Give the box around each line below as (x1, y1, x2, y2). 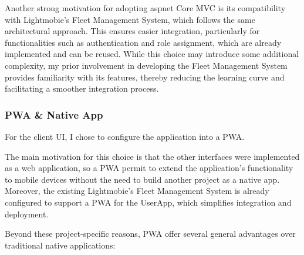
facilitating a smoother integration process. (5, 82, 159, 95)
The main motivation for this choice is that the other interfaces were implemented (5, 150, 300, 162)
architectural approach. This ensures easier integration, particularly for (5, 25, 260, 37)
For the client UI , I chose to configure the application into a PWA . (5, 130, 245, 142)
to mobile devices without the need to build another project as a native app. (5, 173, 280, 185)
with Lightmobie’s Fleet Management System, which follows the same (5, 13, 255, 25)
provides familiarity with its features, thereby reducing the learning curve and (5, 71, 285, 83)
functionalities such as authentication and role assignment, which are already (5, 36, 282, 48)
